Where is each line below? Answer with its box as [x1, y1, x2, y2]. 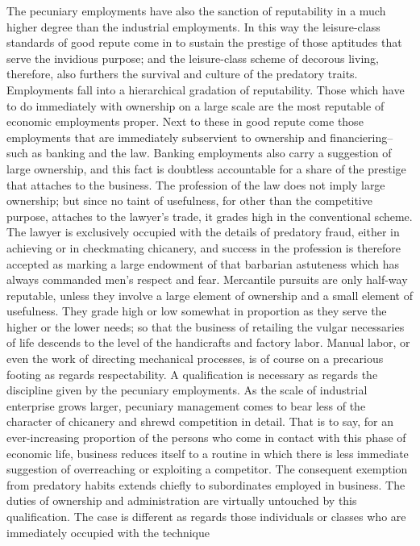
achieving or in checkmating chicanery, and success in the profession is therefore [6, 239, 401, 256]
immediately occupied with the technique [6, 523, 210, 540]
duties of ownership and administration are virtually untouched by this [6, 492, 357, 509]
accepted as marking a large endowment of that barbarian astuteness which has [6, 255, 400, 272]
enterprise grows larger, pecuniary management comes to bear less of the [6, 397, 366, 414]
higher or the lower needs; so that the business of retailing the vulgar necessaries [6, 318, 405, 335]
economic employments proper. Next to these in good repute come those [6, 113, 364, 130]
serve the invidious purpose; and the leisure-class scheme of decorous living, [6, 49, 379, 66]
